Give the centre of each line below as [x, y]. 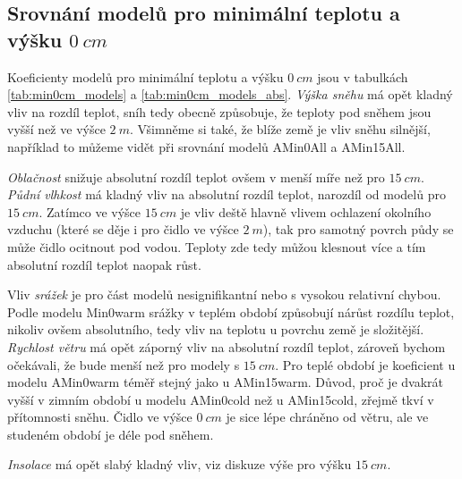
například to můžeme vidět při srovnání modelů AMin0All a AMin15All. [206, 146]
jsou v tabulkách [363, 76]
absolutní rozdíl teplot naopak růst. [104, 264]
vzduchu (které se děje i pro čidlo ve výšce [123, 229]
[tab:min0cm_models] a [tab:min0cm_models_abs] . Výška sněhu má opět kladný [230, 94]
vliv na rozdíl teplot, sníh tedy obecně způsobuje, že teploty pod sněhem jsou [219, 111]
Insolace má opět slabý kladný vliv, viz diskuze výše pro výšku [180, 464]
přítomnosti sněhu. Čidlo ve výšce [100, 417]
